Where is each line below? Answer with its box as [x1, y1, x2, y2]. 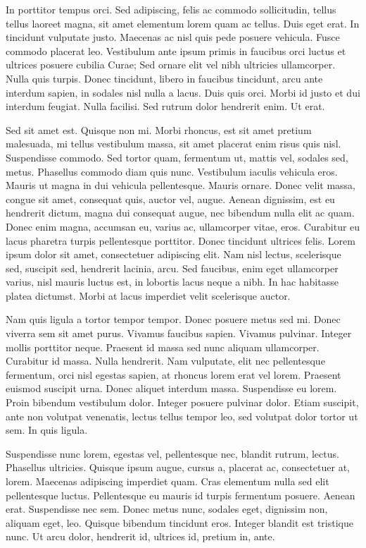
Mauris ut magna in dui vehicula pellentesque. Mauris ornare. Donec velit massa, [6, 178, 355, 193]
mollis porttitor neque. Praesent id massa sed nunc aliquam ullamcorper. [6, 339, 320, 354]
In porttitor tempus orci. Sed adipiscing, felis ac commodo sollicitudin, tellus [6, 2, 336, 16]
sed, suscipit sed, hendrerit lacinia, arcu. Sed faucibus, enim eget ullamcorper [6, 260, 339, 275]
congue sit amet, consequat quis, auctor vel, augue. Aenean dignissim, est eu [6, 191, 335, 206]
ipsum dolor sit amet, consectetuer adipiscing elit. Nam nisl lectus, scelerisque [6, 247, 341, 262]
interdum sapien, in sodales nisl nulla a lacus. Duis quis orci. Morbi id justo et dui [6, 85, 360, 99]
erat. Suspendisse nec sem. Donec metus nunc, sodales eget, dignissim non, [6, 501, 328, 516]
